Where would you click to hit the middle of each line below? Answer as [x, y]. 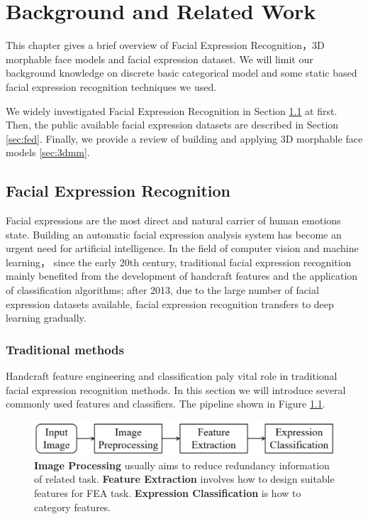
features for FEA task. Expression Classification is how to [168, 493]
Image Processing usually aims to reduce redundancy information [182, 465]
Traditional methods [65, 349]
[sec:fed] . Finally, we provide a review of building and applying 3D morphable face [184, 138]
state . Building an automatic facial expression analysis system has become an [174, 234]
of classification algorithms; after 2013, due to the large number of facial [162, 290]
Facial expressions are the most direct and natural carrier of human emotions [173, 220]
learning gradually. [46, 318]
